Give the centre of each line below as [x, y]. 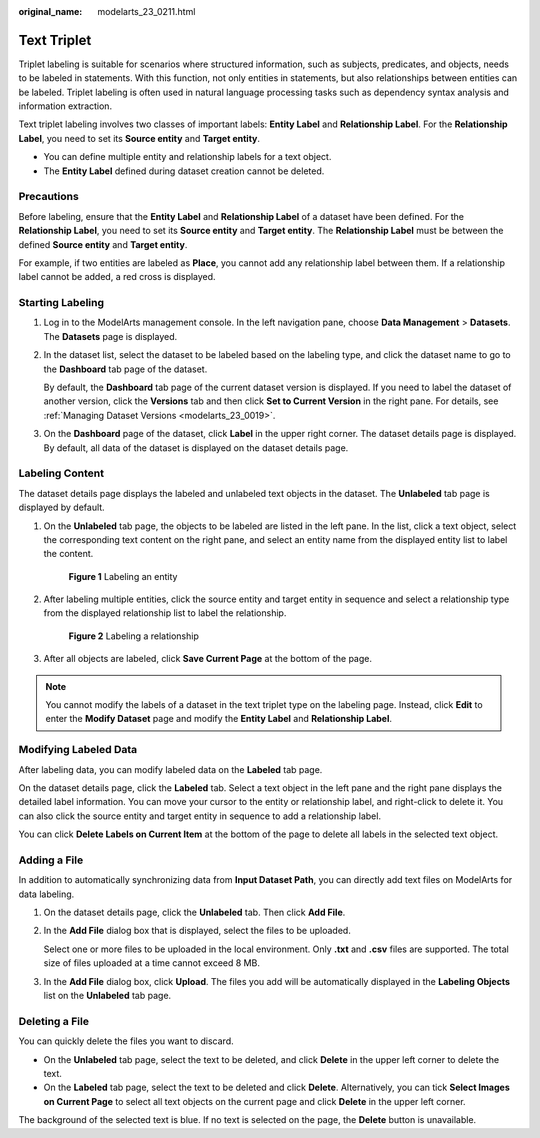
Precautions [48, 197]
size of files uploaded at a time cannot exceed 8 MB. [151, 963]
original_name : [50, 11]
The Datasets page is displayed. [110, 336]
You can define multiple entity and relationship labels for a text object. [187, 157]
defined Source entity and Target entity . [103, 244]
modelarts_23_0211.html [146, 11]
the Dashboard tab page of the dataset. [125, 369]
